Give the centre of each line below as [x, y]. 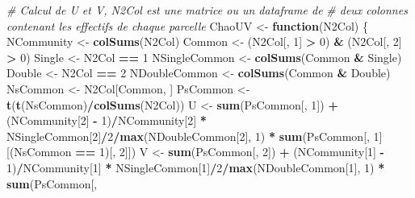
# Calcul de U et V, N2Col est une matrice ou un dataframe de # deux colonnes [207, 10]
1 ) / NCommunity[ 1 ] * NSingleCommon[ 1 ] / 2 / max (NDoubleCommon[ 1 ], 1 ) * [196, 167]
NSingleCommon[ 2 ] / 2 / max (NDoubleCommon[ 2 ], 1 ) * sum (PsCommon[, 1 [193, 136]
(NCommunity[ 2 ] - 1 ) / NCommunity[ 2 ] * [107, 120]
